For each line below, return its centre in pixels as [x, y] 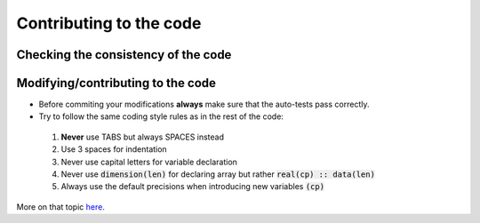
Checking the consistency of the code [124, 55]
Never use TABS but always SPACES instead [143, 137]
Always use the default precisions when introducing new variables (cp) [192, 187]
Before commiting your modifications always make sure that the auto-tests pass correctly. [204, 104]
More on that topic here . [61, 207]
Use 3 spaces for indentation [114, 149]
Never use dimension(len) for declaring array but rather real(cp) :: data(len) [218, 174]
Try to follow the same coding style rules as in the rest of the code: [161, 116]
